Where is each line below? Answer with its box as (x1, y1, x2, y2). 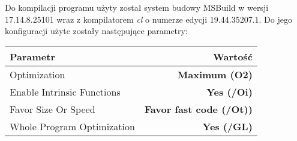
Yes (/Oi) (206, 84, 253, 99)
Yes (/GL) (202, 119, 253, 133)
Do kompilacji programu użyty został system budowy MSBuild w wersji (5, 1, 269, 13)
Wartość (213, 49, 253, 63)
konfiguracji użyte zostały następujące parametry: (5, 24, 188, 37)
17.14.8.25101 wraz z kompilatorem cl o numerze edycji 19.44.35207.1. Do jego (5, 13, 292, 25)
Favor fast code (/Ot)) (144, 102, 253, 116)
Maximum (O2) (177, 67, 253, 81)
